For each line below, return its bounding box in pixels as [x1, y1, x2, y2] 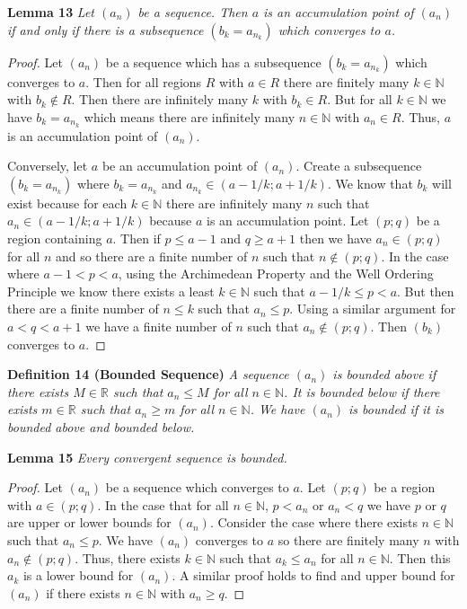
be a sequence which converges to [105, 478, 289, 497]
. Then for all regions [85, 72, 202, 91]
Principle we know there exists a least [7, 281, 215, 300]
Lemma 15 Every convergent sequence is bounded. [7, 447, 287, 466]
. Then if [112, 229, 161, 248]
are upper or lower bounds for [7, 513, 172, 532]
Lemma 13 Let [7, 3, 95, 21]
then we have [299, 229, 372, 248]
